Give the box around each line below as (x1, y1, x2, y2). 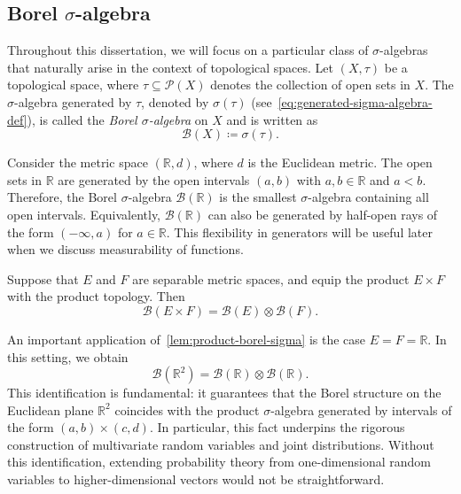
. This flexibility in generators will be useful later (166, 222, 433, 241)
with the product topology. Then (7, 287, 185, 305)
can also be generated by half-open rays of (207, 205, 438, 223)
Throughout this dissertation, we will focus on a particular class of (7, 41, 369, 59)
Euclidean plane (7, 400, 94, 419)
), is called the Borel (27, 110, 137, 128)
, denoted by (141, 92, 209, 111)
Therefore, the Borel (7, 188, 117, 206)
